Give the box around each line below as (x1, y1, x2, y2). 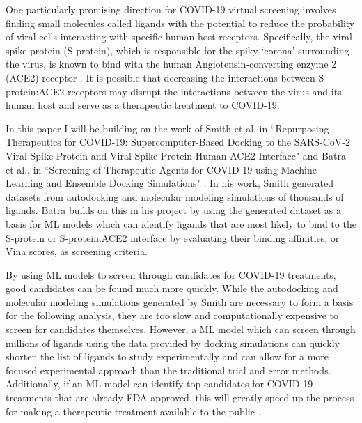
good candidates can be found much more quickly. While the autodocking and (6, 281, 338, 295)
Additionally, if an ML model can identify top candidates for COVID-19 (6, 376, 313, 391)
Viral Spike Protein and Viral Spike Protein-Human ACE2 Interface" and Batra (6, 148, 346, 162)
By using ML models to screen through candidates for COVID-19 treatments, (6, 267, 336, 282)
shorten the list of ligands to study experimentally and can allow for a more (6, 349, 329, 364)
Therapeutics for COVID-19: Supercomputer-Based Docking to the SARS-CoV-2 (6, 134, 350, 149)
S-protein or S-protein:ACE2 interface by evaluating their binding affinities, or (6, 230, 340, 245)
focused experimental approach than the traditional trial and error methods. (6, 362, 331, 377)
